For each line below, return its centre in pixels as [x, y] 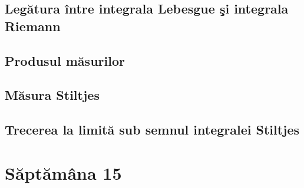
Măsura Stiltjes [52, 95]
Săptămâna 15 [63, 172]
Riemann [33, 26]
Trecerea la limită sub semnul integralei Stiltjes [152, 130]
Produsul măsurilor [65, 60]
